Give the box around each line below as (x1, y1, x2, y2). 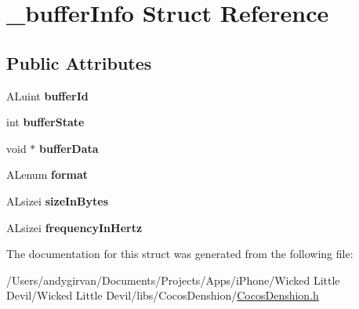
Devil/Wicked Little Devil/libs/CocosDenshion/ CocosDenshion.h (6, 287, 319, 304)
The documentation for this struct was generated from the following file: (6, 245, 354, 262)
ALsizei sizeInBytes (6, 192, 109, 209)
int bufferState (6, 114, 85, 130)
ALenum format (6, 166, 89, 183)
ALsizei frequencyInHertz (6, 219, 143, 235)
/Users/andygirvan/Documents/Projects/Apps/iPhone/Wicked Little (6, 271, 340, 288)
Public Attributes (6, 50, 152, 75)
